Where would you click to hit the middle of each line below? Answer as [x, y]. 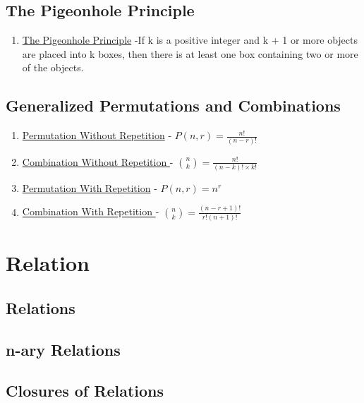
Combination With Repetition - [91, 211]
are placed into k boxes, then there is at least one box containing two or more [190, 53]
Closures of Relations [85, 391]
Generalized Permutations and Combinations [173, 106]
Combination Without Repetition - [98, 161]
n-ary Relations [63, 349]
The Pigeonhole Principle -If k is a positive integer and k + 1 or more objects [190, 40]
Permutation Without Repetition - [97, 135]
